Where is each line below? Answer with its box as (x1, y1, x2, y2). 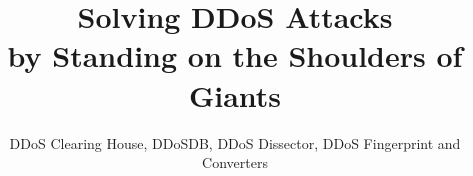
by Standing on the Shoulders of (7, 35, 463, 76)
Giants (188, 74, 282, 115)
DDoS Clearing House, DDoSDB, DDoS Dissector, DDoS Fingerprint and (9, 132, 461, 153)
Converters (202, 152, 268, 173)
